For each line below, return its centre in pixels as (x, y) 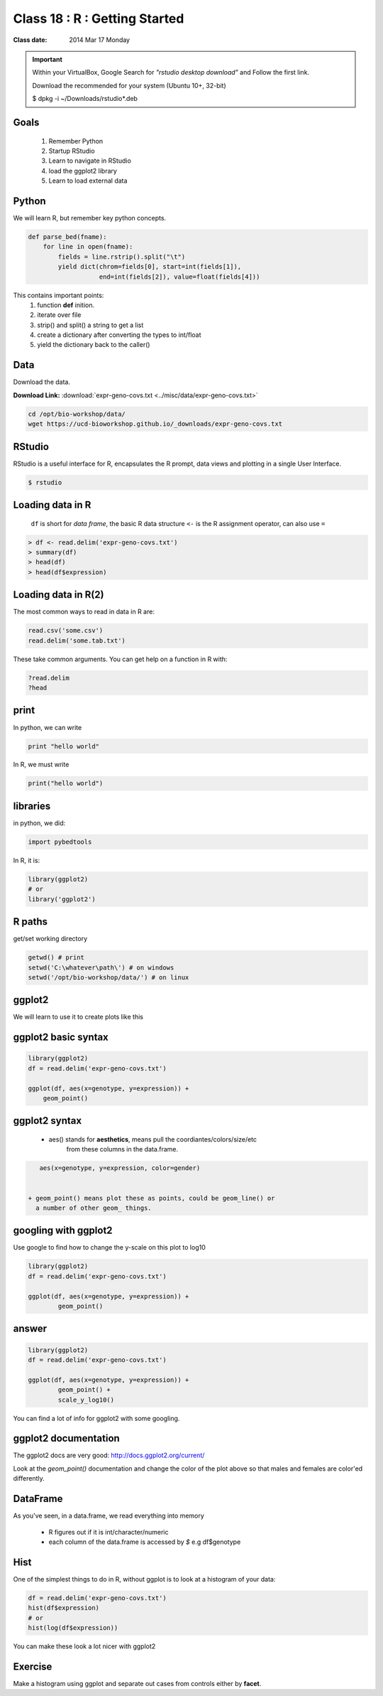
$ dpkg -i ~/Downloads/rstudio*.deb (85, 99)
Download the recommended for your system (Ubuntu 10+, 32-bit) (129, 85)
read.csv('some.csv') (66, 630)
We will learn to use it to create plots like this (78, 1017)
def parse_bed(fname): (67, 237)
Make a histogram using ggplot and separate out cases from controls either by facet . (137, 1683)
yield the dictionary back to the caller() (94, 345)
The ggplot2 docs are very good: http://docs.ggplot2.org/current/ (109, 1455)
